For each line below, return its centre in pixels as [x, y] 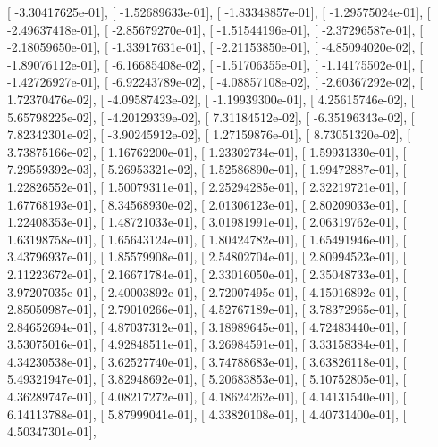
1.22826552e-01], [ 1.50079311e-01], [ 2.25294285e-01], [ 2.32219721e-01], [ [207, 186]
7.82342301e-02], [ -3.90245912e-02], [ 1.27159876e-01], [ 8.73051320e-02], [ [209, 134]
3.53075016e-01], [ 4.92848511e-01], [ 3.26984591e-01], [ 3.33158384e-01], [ [207, 344]
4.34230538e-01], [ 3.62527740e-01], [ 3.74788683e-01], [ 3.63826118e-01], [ [207, 361]
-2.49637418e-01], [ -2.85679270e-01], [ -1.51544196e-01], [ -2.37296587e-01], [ [215, 29]
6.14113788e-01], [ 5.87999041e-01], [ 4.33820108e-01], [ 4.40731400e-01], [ [207, 414]
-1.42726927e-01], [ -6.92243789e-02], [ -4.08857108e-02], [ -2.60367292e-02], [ [215, 82]
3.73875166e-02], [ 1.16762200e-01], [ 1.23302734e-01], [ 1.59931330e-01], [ [207, 151]
